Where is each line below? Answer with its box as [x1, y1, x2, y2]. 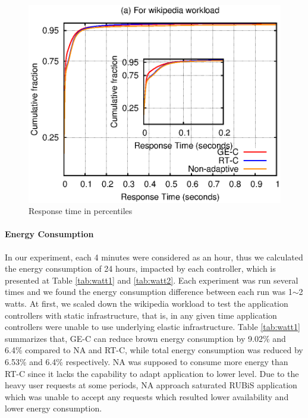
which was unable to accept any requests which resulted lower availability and [5, 390, 289, 403]
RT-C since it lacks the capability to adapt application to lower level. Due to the [5, 367, 299, 379]
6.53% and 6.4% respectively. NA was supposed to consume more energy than [5, 356, 288, 367]
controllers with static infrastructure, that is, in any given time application [5, 309, 277, 321]
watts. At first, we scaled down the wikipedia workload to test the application [5, 297, 288, 310]
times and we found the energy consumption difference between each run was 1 [5, 285, 293, 298]
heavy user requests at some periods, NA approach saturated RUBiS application [5, 379, 297, 391]
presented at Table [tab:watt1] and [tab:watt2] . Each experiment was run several [5, 274, 298, 286]
